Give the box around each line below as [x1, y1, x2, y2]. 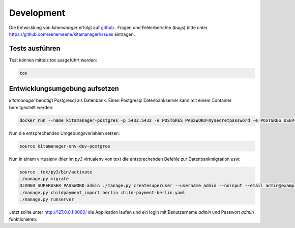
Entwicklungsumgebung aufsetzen [9, 85, 119, 93]
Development [9, 7, 65, 18]
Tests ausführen [9, 44, 61, 53]
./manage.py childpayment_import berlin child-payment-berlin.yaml [19, 190, 186, 195]
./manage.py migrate [19, 176, 69, 182]
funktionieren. [9, 216, 38, 222]
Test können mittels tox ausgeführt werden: [9, 57, 97, 63]
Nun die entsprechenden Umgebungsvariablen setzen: [9, 130, 120, 136]
